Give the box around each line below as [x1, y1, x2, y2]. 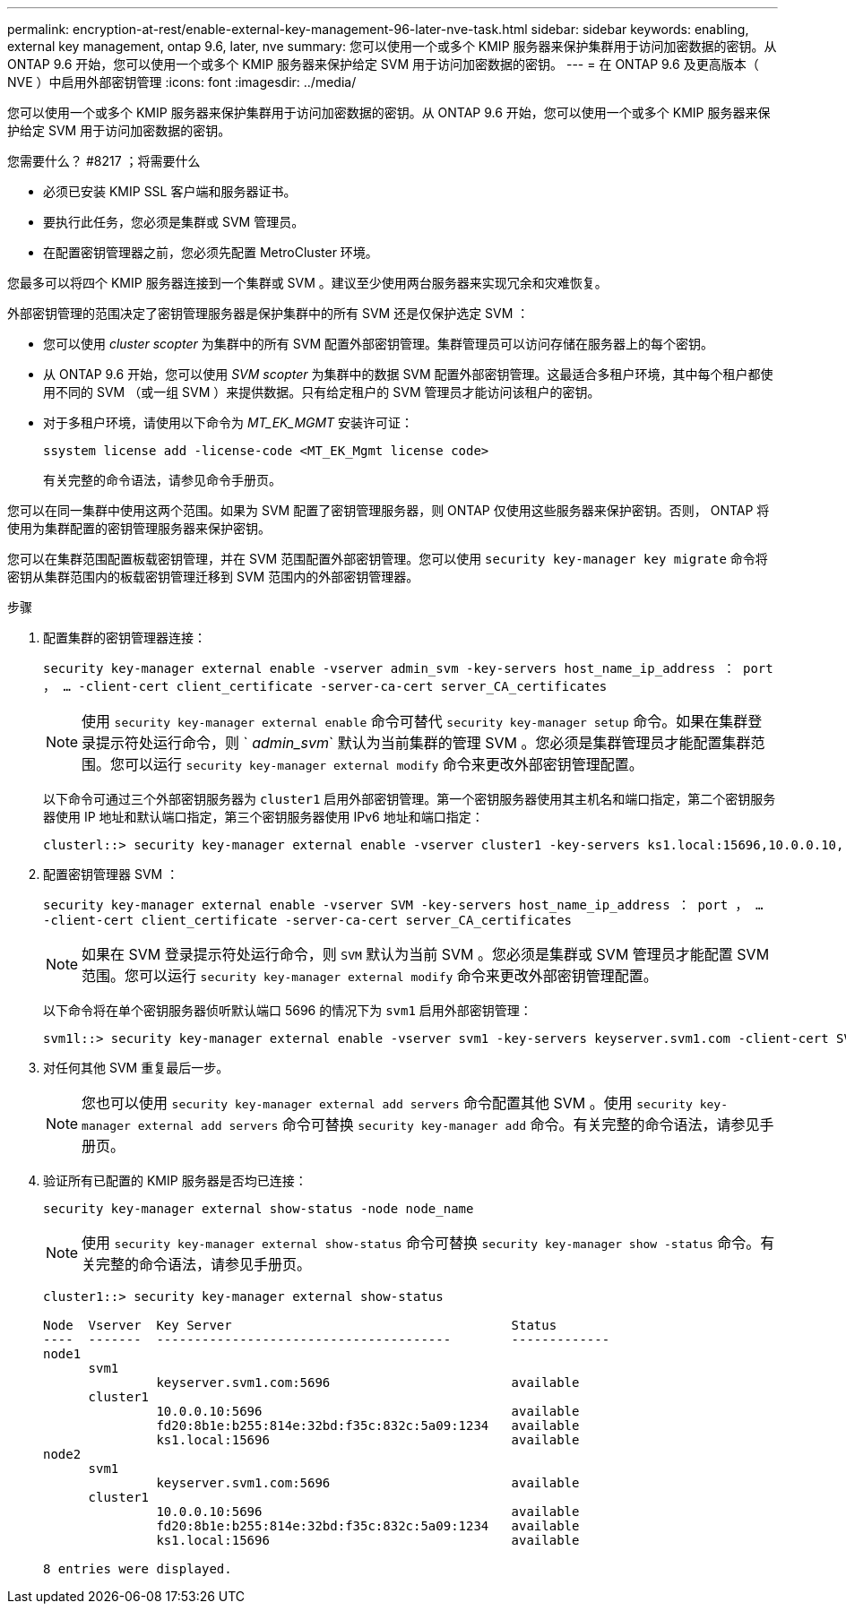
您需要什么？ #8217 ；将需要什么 [7, 153, 201, 168]
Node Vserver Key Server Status [43, 1318, 557, 1332]
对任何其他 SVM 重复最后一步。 [43, 1060, 229, 1075]
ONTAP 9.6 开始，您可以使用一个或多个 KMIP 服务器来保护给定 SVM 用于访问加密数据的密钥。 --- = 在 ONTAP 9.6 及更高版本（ [7, 56, 759, 72]
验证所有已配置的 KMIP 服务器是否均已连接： [43, 1173, 307, 1188]
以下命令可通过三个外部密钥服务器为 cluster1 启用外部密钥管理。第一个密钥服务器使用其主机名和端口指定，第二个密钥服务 [43, 791, 776, 806]
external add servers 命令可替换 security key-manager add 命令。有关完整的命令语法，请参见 [137, 1116, 760, 1133]
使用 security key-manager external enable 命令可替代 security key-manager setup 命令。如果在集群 [82, 712, 748, 730]
